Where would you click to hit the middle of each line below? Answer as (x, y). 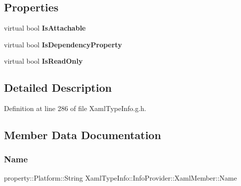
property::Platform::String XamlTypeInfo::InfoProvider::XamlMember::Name (120, 177)
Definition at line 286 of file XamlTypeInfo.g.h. (75, 108)
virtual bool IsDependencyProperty (63, 44)
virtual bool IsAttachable (45, 28)
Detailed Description (58, 88)
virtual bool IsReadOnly (43, 61)
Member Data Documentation (83, 135)
